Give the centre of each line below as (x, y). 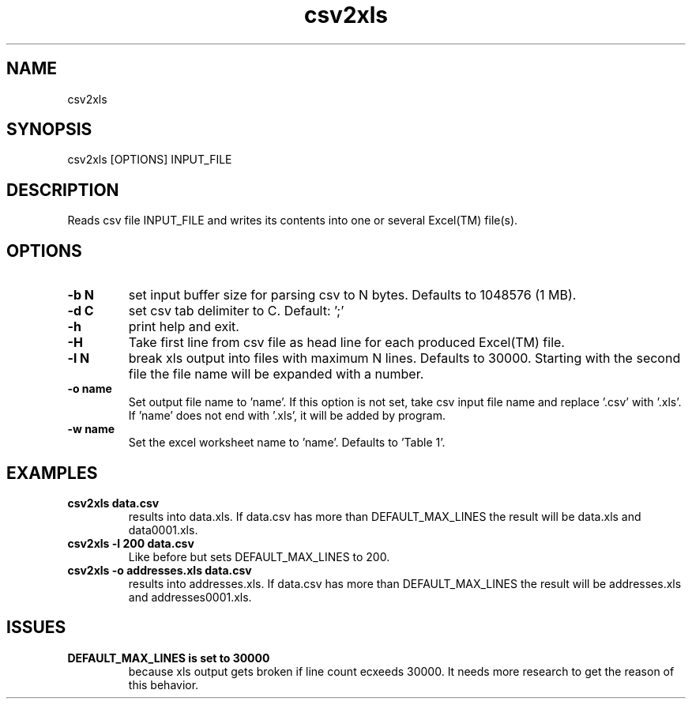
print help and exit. (184, 327)
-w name (91, 429)
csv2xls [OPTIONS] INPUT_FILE (150, 160)
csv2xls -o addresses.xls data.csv (160, 570)
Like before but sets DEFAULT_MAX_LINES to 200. (259, 556)
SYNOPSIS (49, 130)
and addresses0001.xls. (190, 597)
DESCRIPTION (63, 190)
